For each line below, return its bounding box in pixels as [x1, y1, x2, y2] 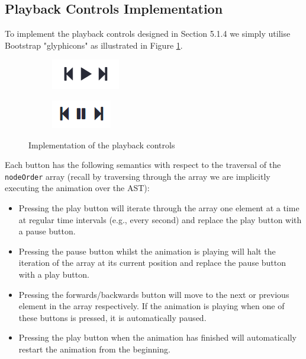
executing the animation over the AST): [5, 182, 150, 194]
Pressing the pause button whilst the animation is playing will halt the [18, 244, 276, 257]
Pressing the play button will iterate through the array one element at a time [18, 202, 299, 214]
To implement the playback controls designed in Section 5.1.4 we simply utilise [5, 27, 291, 40]
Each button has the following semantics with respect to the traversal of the [5, 158, 281, 171]
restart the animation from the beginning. [18, 342, 170, 355]
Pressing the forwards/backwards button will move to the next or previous [18, 288, 289, 300]
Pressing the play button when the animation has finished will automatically [18, 331, 297, 344]
